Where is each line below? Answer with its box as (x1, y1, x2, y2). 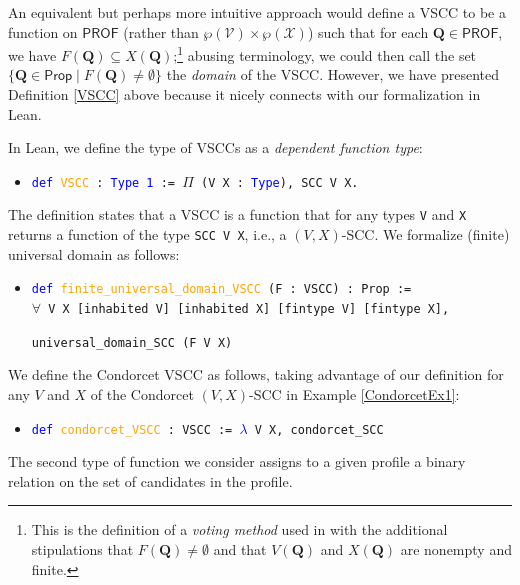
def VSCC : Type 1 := (31, 175, 176, 190)
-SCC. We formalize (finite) (341, 224, 510, 245)
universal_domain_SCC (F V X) (31, 335, 233, 350)
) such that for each (307, 21, 429, 42)
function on (8, 21, 78, 42)
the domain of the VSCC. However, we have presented (166, 64, 499, 85)
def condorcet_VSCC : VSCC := (31, 422, 233, 437)
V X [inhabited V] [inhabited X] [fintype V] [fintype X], (48, 302, 450, 317)
